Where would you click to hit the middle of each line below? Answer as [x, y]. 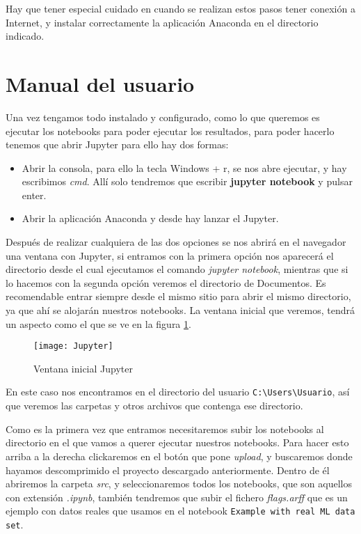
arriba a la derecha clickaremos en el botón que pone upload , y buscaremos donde [179, 456]
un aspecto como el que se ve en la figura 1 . [98, 323]
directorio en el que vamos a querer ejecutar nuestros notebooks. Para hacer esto [177, 442]
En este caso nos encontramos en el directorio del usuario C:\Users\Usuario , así [178, 392]
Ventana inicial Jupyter [83, 368]
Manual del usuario [100, 83]
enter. [34, 195]
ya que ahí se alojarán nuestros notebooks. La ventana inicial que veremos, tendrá [180, 310]
